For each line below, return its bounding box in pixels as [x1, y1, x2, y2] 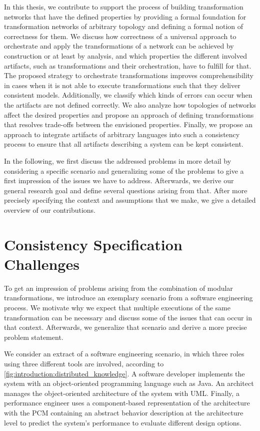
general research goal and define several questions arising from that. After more [4, 185, 247, 195]
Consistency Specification [4, 234, 182, 254]
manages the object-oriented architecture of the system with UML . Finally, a [4, 387, 239, 398]
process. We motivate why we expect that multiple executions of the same [4, 302, 230, 312]
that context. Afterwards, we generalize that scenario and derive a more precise [4, 322, 247, 332]
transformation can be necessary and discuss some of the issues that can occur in [4, 312, 252, 322]
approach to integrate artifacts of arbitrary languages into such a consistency [4, 129, 240, 139]
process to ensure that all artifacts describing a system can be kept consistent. [4, 139, 243, 149]
